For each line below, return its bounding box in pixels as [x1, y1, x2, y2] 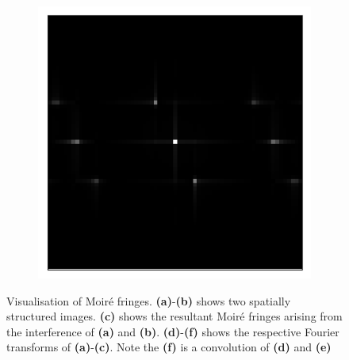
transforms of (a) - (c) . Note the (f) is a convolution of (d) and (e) [6, 339, 332, 355]
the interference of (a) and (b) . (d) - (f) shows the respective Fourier [6, 323, 339, 339]
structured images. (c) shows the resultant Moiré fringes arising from [6, 308, 343, 324]
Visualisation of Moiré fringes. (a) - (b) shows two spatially [6, 292, 291, 309]
